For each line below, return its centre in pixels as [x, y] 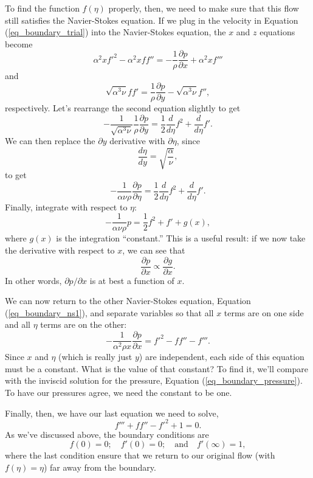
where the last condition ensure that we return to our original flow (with [140, 455]
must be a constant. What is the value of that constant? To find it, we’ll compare [156, 368]
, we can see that [154, 250]
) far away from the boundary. [100, 467]
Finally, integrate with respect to [66, 206]
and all [18, 324]
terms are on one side [264, 312]
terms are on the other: [84, 324]
